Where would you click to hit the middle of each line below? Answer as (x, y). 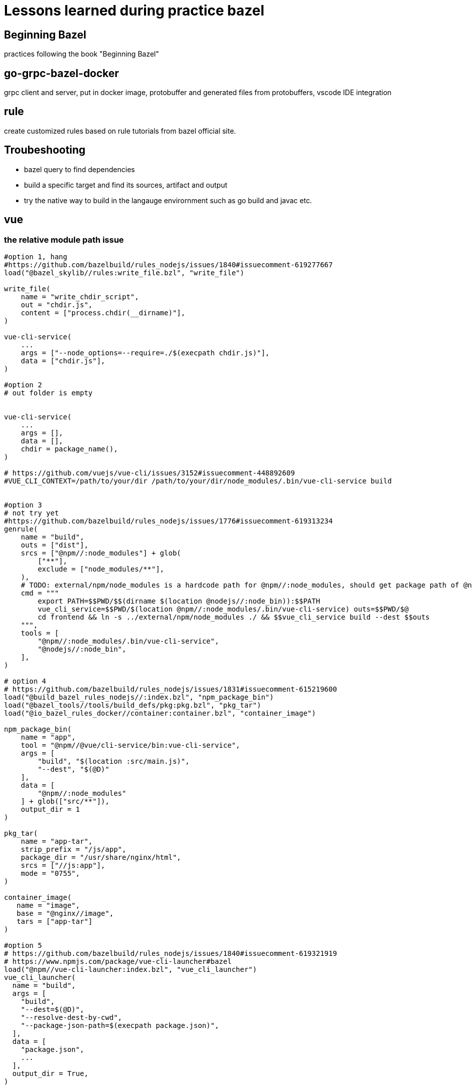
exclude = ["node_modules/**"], (101, 569)
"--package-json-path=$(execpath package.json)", (120, 1025)
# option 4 (25, 681)
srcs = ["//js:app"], (63, 865)
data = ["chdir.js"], (63, 361)
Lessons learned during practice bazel (134, 11)
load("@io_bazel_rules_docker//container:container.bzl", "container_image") (160, 713)
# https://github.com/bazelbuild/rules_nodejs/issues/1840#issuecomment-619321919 (170, 953)
